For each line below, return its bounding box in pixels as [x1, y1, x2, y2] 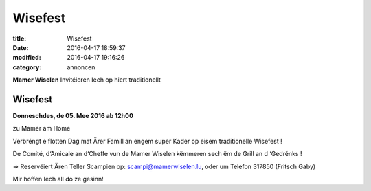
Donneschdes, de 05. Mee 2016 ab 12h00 [12, 112, 134, 120]
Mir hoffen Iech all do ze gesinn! [12, 175, 104, 183]
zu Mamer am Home [12, 124, 71, 133]
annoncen [67, 63, 95, 71]
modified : [12, 54, 41, 62]
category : [12, 63, 42, 71]
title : [12, 34, 27, 43]
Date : [12, 43, 29, 52]
